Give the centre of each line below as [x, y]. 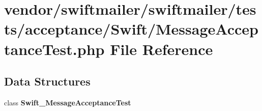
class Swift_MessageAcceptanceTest [68, 102]
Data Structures [47, 81]
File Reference [162, 49]
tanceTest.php [54, 49]
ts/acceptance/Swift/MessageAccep [131, 29]
